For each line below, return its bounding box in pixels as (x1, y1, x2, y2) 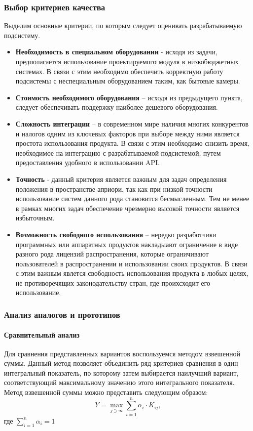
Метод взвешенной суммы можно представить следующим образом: (4, 387, 208, 397)
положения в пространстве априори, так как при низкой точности (15, 183, 213, 194)
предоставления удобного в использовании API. (15, 157, 160, 168)
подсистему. (4, 30, 40, 40)
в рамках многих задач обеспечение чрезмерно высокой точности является (15, 203, 240, 213)
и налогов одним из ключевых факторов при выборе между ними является (15, 128, 240, 138)
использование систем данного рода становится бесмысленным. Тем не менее (15, 193, 250, 204)
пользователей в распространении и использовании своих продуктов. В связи (15, 258, 248, 268)
